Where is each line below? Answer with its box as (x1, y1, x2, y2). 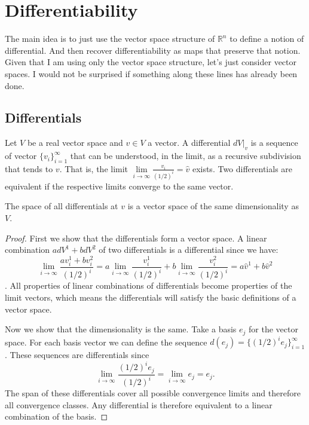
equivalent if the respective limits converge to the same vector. (5, 179, 234, 192)
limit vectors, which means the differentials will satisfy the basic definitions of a (5, 291, 296, 303)
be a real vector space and (27, 136, 123, 149)
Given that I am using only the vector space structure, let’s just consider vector (5, 56, 296, 68)
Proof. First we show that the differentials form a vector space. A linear (5, 231, 267, 244)
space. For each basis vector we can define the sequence (5, 335, 207, 348)
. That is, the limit (59, 162, 129, 175)
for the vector (249, 323, 298, 335)
